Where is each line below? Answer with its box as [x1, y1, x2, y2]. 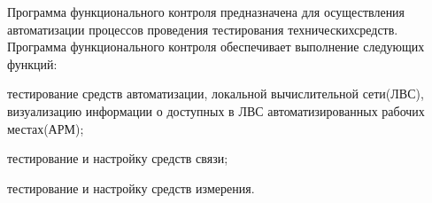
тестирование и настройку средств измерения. [7, 178, 255, 197]
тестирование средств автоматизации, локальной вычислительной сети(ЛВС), [7, 84, 424, 103]
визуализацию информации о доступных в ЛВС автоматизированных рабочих [7, 101, 425, 120]
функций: [7, 54, 58, 73]
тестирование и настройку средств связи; [7, 149, 228, 168]
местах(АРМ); [7, 119, 84, 137]
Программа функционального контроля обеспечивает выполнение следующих [7, 37, 425, 56]
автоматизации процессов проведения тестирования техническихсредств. [7, 20, 398, 38]
